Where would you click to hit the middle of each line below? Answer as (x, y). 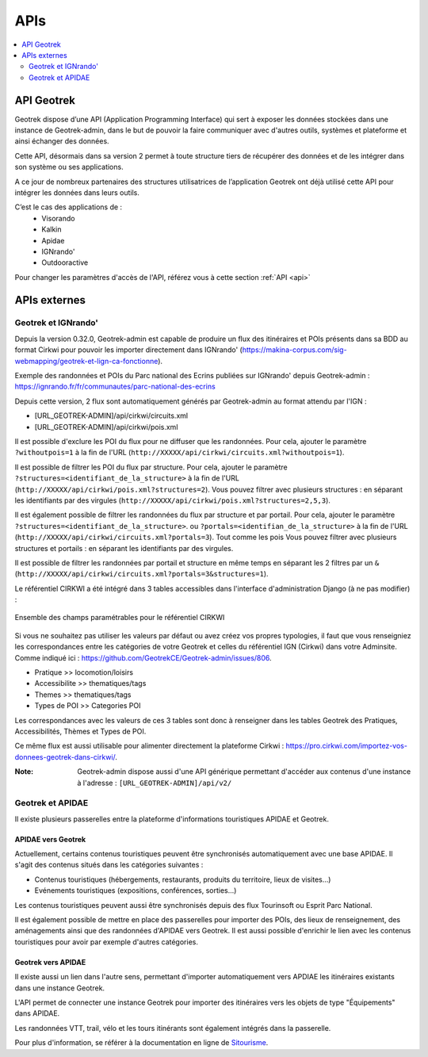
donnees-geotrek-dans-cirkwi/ (65, 756)
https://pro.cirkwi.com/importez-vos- (347, 746)
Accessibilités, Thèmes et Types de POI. (80, 731)
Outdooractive (65, 262)
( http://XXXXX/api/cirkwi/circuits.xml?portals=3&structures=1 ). (141, 574)
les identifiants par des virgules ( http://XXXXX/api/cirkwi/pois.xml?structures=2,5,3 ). (172, 500)
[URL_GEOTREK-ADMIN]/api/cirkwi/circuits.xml (111, 416)
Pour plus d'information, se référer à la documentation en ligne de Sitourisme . (141, 1043)
